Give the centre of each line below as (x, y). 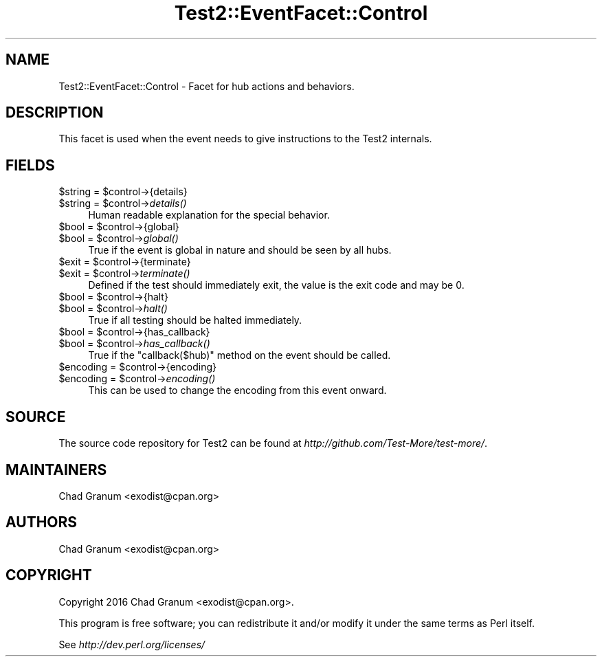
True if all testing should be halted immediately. (195, 320)
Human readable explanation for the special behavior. (209, 215)
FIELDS (30, 165)
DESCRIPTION (55, 113)
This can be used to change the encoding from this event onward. (237, 390)
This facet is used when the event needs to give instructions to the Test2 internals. (245, 139)
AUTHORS (42, 522)
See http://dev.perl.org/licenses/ (132, 644)
